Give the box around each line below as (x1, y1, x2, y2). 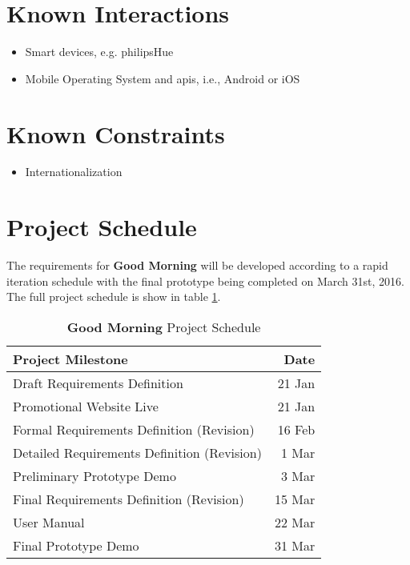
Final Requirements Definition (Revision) (13, 489, 244, 508)
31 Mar (274, 535, 316, 555)
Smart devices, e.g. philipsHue (25, 43, 174, 60)
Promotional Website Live (13, 396, 159, 415)
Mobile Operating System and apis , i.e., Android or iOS (25, 70, 300, 86)
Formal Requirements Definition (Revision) (13, 419, 255, 439)
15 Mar (274, 489, 316, 508)
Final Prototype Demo (13, 535, 139, 555)
